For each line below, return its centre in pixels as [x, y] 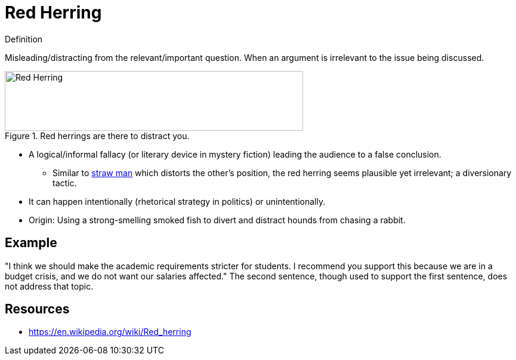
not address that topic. [49, 286]
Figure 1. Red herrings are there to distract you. [97, 136]
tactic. [65, 183]
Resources [37, 309]
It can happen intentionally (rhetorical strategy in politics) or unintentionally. [177, 201]
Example [31, 243]
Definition [24, 39]
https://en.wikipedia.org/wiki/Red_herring [110, 332]
